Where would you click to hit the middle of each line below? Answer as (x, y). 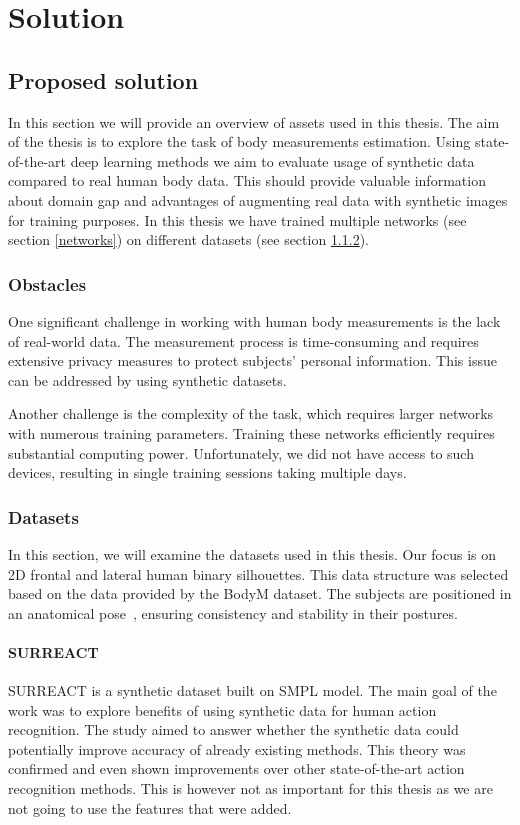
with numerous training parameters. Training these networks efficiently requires (251, 432)
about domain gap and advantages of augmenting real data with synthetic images (258, 199)
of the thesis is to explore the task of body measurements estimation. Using (239, 141)
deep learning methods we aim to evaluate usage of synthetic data (272, 160)
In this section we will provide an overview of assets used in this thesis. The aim (254, 121)
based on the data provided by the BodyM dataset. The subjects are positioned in (260, 593)
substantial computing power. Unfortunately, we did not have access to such (241, 452)
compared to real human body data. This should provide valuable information (247, 180)
